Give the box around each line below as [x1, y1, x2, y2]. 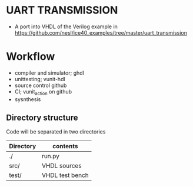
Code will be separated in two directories [6, 128, 106, 135]
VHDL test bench [41, 171, 89, 179]
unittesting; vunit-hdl [14, 75, 66, 82]
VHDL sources [41, 162, 82, 170]
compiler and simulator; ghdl [14, 69, 84, 76]
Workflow [6, 50, 55, 64]
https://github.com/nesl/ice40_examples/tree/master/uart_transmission [14, 29, 187, 36]
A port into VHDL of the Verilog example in [14, 23, 118, 30]
